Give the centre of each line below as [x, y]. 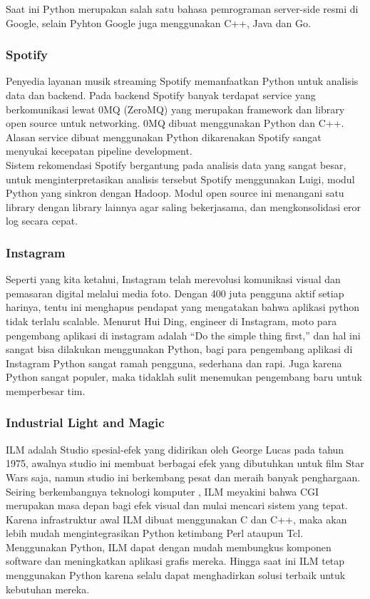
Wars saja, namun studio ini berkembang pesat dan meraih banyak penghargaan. [183, 477]
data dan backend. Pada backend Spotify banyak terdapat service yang [161, 95]
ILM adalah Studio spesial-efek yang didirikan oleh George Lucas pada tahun [175, 449]
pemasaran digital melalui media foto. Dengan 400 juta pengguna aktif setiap [175, 293]
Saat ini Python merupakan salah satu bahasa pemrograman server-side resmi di [182, 9]
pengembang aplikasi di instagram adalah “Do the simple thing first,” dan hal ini [183, 335]
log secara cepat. [42, 221]
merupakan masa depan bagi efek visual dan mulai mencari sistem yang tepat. [177, 505]
